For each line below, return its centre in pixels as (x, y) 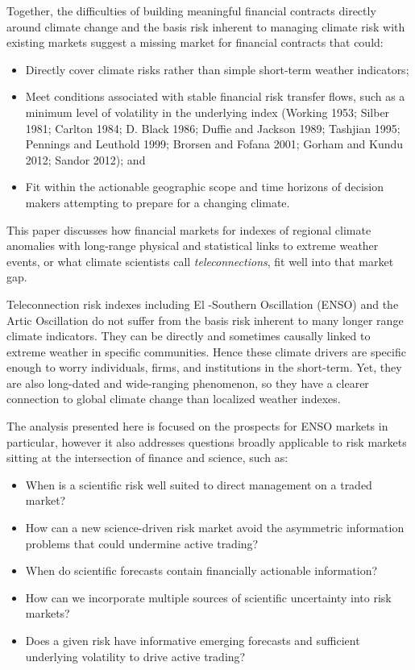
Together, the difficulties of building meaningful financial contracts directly (191, 10)
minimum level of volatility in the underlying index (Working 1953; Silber (207, 112)
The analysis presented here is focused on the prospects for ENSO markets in (197, 426)
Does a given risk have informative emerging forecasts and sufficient (193, 640)
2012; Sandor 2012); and (85, 159)
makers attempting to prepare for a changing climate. (158, 202)
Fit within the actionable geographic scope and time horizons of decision (205, 187)
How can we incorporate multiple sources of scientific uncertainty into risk (208, 597)
